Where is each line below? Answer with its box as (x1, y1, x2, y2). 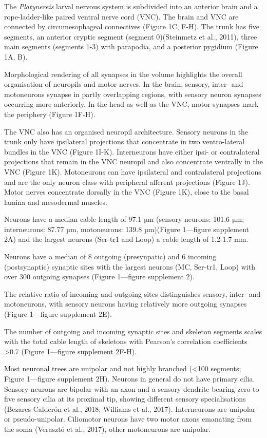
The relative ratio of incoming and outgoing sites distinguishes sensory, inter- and (4, 288, 261, 299)
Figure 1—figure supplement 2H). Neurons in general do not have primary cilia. (4, 373, 255, 384)
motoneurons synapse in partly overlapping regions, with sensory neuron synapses (4, 88, 261, 99)
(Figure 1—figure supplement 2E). (4, 309, 112, 319)
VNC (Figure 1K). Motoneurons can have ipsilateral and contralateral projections (4, 166, 261, 177)
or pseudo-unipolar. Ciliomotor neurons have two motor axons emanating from (4, 413, 252, 424)
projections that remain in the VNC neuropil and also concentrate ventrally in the (4, 156, 263, 167)
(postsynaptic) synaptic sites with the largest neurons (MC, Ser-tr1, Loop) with (4, 261, 255, 272)
